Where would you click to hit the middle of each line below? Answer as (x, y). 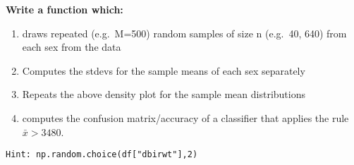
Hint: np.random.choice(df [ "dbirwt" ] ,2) (102, 155)
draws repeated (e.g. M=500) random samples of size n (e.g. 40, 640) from (184, 33)
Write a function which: (65, 9)
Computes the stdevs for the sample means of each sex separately (164, 70)
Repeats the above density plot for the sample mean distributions (164, 94)
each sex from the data (72, 47)
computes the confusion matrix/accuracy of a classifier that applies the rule (185, 117)
